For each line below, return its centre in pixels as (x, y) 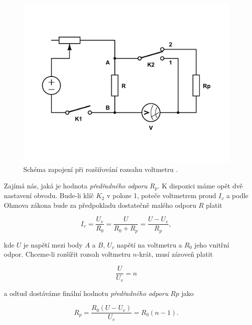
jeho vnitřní (212, 244)
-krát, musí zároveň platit (175, 254)
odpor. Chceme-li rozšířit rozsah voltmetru (67, 254)
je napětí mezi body (53, 244)
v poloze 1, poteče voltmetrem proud (161, 195)
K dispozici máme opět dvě (202, 185)
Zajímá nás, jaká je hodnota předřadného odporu (76, 185)
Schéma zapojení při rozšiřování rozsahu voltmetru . (101, 169)
